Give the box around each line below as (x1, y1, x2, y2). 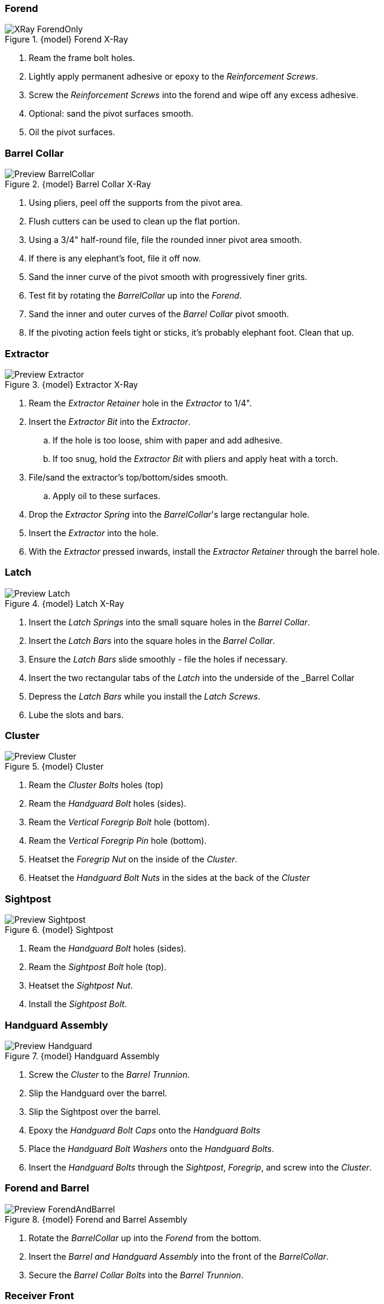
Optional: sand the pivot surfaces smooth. (29, 108, 194, 119)
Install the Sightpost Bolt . (29, 999, 127, 1010)
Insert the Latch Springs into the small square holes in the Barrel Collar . (29, 616, 310, 627)
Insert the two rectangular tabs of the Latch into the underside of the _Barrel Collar (29, 672, 355, 683)
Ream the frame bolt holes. (29, 53, 135, 63)
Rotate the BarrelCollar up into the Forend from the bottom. (29, 1232, 261, 1243)
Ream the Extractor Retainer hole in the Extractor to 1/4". (29, 397, 252, 408)
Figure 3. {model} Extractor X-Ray (5, 379, 138, 390)
